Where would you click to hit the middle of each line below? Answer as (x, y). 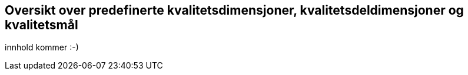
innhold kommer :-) (42, 47)
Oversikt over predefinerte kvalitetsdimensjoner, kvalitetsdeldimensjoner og (234, 10)
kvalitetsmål (42, 25)
